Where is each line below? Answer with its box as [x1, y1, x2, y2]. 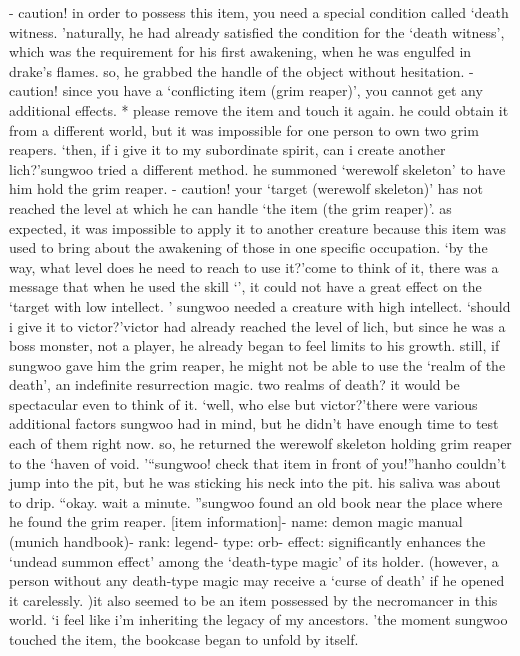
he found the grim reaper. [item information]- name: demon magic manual [9, 511, 463, 532]
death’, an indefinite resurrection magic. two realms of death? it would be [9, 374, 460, 395]
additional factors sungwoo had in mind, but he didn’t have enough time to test [9, 413, 499, 434]
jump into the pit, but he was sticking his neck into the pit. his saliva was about [9, 472, 501, 493]
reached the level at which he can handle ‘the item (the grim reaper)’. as [9, 197, 452, 218]
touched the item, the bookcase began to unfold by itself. [9, 629, 359, 649]
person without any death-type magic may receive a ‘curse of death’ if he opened [9, 570, 505, 591]
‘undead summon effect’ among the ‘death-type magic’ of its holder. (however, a [9, 550, 499, 571]
